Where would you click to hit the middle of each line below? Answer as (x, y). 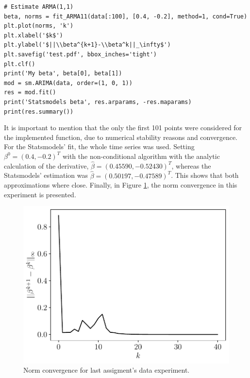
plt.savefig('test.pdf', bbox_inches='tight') (80, 54)
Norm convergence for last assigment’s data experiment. (107, 370)
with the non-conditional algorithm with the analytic (141, 156)
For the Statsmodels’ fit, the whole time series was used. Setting (99, 146)
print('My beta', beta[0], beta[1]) (63, 74)
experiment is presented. (40, 194)
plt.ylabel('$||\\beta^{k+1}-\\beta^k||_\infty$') (87, 45)
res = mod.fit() (30, 93)
